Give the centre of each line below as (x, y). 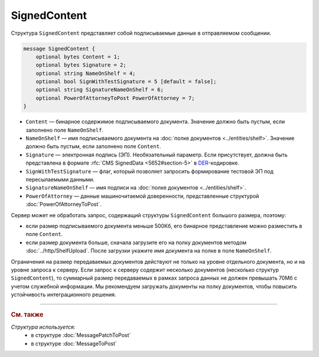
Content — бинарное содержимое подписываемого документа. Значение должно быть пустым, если (155, 122)
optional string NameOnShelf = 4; (86, 73)
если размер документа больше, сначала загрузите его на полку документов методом (136, 243)
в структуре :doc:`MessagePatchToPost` (81, 335)
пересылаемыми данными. (60, 179)
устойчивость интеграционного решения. (64, 294)
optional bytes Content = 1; (78, 57)
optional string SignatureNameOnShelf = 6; (100, 90)
